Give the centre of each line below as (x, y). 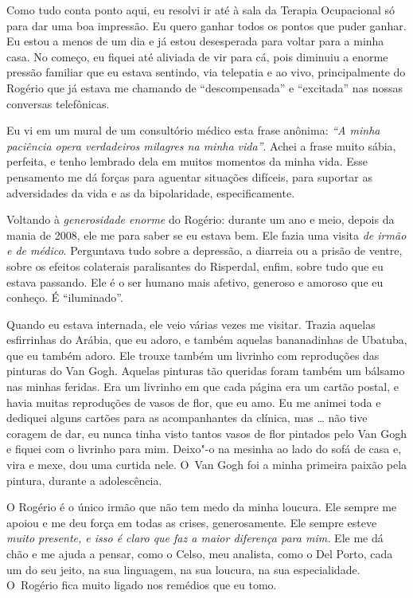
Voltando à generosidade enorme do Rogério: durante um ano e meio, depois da (201, 219)
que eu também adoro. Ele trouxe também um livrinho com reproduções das (193, 355)
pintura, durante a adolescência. (84, 480)
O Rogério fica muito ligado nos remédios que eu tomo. (142, 585)
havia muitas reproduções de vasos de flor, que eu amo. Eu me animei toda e (194, 402)
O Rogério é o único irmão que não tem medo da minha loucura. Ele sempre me (202, 507)
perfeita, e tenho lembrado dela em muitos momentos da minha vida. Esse (187, 161)
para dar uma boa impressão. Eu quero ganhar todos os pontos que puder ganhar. (206, 25)
